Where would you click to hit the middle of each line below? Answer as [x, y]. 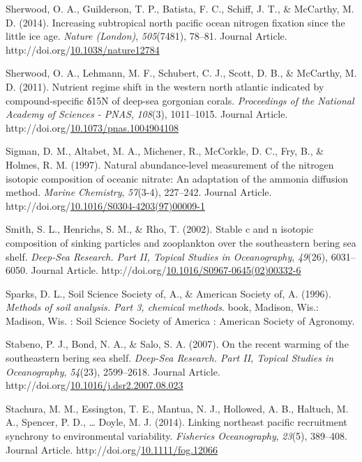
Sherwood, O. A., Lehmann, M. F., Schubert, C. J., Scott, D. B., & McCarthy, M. [181, 73]
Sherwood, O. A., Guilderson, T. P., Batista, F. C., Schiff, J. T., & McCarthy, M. [180, 8]
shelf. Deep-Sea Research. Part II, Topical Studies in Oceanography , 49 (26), [167, 256]
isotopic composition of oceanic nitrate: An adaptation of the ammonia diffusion [177, 178]
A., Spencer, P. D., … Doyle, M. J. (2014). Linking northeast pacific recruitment [176, 422]
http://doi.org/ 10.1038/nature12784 [83, 49]
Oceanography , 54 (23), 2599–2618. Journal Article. [113, 371]
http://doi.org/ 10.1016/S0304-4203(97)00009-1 [105, 205]
